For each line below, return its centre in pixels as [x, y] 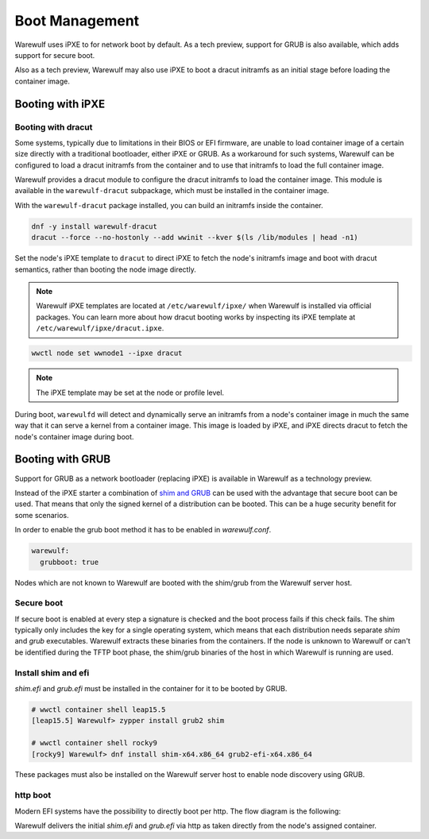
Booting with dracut [54, 127]
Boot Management [77, 21]
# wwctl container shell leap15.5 [99, 709]
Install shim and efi [52, 673]
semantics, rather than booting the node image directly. [105, 269]
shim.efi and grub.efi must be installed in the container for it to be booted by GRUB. [151, 688]
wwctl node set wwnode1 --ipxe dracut [107, 353]
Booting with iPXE [60, 104]
